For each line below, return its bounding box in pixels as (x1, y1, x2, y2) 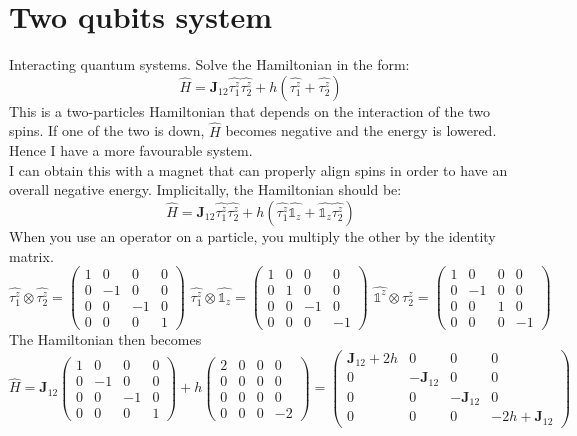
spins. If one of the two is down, (9, 120, 205, 141)
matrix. (9, 245, 54, 266)
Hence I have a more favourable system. (9, 140, 253, 161)
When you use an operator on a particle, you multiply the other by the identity (9, 225, 496, 246)
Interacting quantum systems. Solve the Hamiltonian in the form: (9, 54, 410, 75)
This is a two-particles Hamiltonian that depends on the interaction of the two (9, 100, 491, 121)
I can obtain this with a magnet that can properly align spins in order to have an (9, 159, 508, 180)
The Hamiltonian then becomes (9, 329, 202, 350)
